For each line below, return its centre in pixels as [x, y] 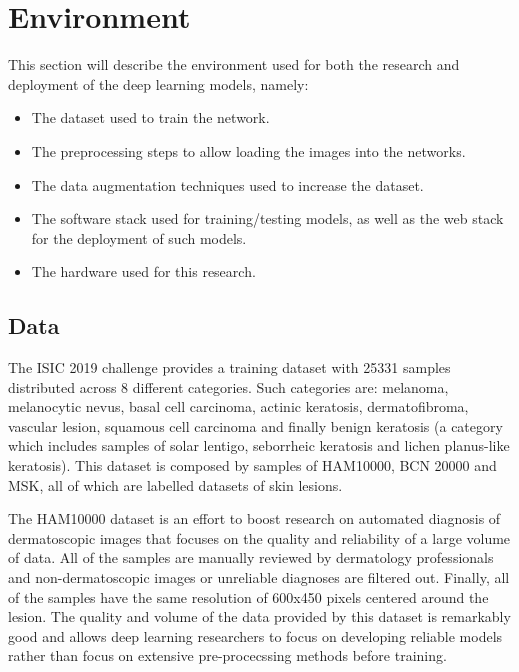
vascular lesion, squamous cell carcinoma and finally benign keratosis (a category [255, 425]
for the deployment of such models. [139, 237]
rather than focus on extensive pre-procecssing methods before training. [227, 655]
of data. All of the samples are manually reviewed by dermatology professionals [251, 557]
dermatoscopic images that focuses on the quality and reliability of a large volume [259, 537]
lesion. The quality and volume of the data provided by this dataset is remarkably [259, 616]
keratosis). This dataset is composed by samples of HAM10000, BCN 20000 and [252, 465]
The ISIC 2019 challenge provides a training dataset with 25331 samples [229, 367]
